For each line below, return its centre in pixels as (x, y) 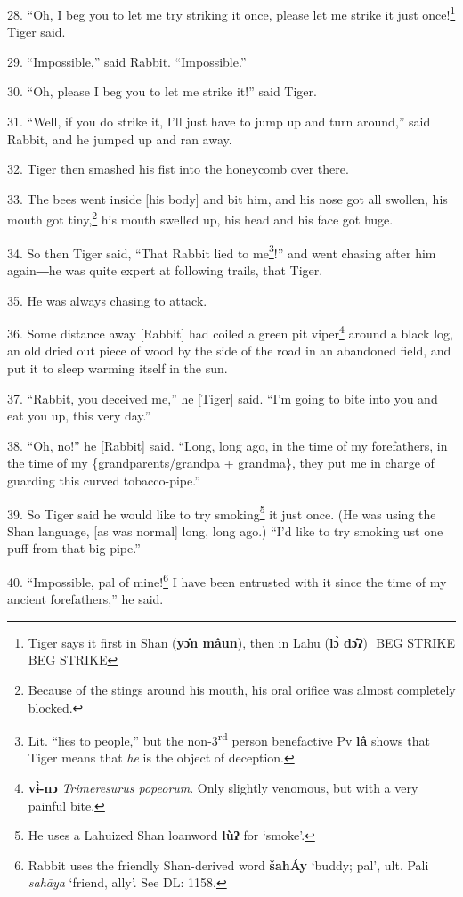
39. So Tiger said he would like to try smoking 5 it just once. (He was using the (222, 512)
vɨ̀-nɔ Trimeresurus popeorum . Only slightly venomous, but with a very (223, 787)
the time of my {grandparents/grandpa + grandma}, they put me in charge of (221, 463)
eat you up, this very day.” (79, 416)
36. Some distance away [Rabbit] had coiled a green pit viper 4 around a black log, (230, 332)
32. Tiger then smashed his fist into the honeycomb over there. (178, 169)
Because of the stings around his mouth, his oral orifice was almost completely (242, 689)
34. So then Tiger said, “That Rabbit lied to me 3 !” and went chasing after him (222, 251)
